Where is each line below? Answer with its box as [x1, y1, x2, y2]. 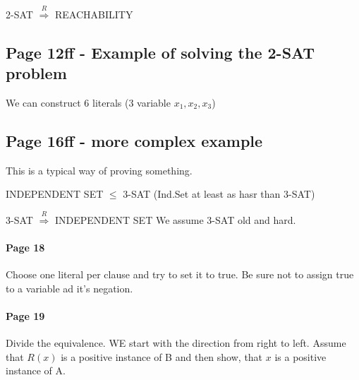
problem [6, 62, 67, 84]
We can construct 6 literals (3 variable [6, 95, 171, 109]
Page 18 [6, 239, 45, 254]
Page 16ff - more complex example [6, 129, 263, 151]
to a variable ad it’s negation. [6, 280, 133, 295]
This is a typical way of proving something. [6, 162, 193, 177]
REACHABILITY [54, 6, 133, 21]
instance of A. [6, 363, 66, 378]
